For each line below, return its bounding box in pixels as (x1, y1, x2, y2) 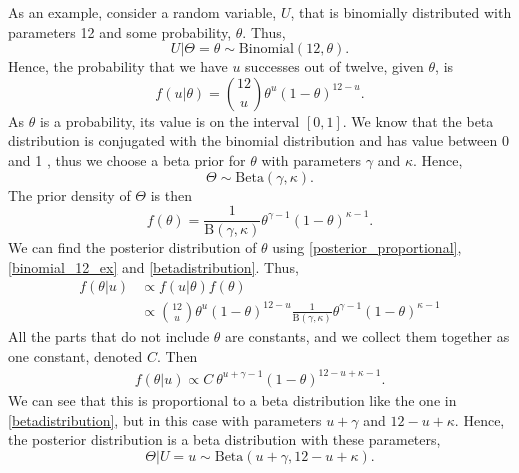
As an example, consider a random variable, (8, 2, 277, 22)
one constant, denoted (8, 345, 143, 366)
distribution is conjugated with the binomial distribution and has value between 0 (8, 130, 509, 151)
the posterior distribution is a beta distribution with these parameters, (8, 429, 441, 450)
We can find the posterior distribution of (8, 237, 257, 258)
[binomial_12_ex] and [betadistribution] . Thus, (8, 256, 299, 277)
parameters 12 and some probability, (8, 21, 232, 42)
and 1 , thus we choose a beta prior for (8, 149, 246, 170)
